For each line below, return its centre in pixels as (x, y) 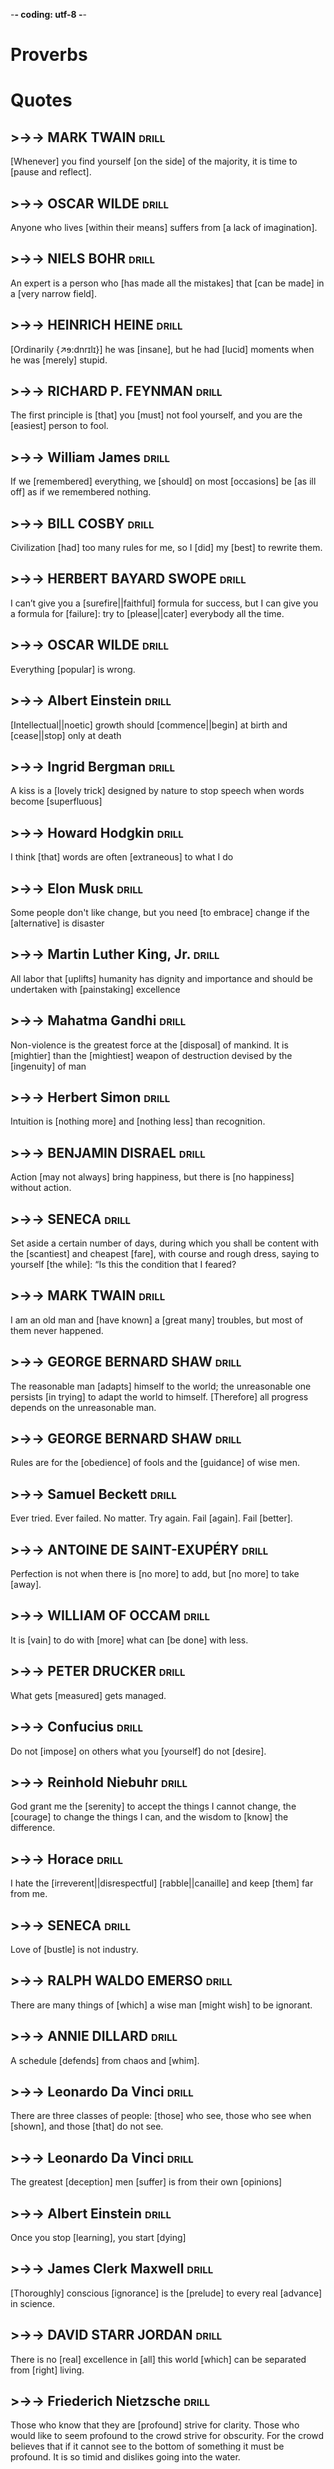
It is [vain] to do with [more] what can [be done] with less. (129, 1640)
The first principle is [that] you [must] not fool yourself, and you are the (156, 415)
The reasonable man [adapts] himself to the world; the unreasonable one (161, 1386)
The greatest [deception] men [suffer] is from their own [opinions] (146, 2182)
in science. (33, 2303)
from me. (29, 1894)
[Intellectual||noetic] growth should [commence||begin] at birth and (149, 725)
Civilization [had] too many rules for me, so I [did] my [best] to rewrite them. (166, 548)
